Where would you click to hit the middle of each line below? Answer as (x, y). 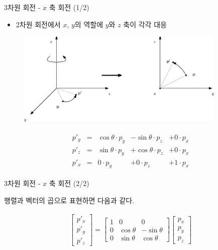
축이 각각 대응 (145, 24)
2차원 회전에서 (38, 24)
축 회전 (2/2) (69, 183)
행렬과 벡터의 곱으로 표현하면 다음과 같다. (69, 200)
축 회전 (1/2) (69, 7)
